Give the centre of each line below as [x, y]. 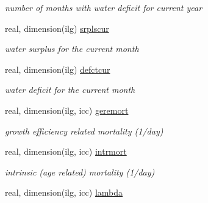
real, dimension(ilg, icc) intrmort [66, 151]
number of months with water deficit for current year [104, 7]
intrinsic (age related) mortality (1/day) [80, 172]
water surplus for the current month [72, 49]
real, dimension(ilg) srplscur [57, 28]
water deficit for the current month [70, 90]
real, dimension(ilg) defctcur [58, 69]
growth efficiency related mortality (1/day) [84, 131]
